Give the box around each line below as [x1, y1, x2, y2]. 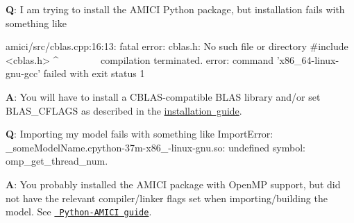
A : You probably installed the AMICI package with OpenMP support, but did [6, 176, 341, 191]
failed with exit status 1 [43, 66, 145, 81]
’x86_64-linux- [276, 52, 339, 67]
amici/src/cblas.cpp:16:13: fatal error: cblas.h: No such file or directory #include [6, 39, 348, 53]
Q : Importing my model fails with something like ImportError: [6, 126, 273, 141]
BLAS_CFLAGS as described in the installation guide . [6, 103, 242, 117]
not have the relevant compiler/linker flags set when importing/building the [6, 190, 328, 205]
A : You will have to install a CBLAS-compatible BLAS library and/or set [6, 89, 321, 104]
